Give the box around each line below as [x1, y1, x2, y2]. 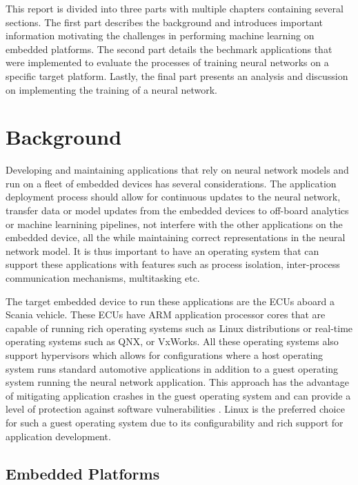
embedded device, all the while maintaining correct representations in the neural [6, 230, 346, 245]
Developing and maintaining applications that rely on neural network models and [6, 163, 349, 177]
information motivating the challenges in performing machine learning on [6, 28, 315, 43]
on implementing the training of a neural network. [6, 82, 217, 96]
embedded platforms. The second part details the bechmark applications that [6, 41, 332, 56]
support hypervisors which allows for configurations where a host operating [6, 348, 324, 362]
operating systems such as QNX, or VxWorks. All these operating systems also [6, 334, 339, 349]
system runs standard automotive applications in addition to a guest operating [6, 361, 339, 375]
